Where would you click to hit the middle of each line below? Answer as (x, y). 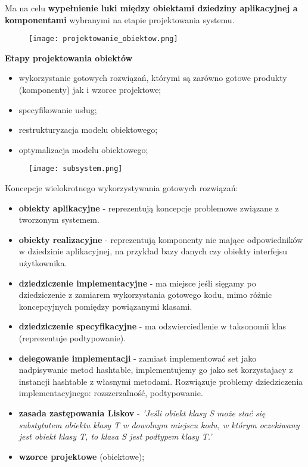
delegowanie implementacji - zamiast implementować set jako (138, 358)
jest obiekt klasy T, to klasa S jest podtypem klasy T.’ (115, 436)
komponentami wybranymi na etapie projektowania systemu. (120, 19)
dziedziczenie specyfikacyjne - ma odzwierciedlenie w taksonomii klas (153, 326)
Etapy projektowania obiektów (69, 57)
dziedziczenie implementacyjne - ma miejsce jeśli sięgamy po (137, 283)
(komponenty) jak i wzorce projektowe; (90, 90)
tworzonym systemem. (59, 220)
